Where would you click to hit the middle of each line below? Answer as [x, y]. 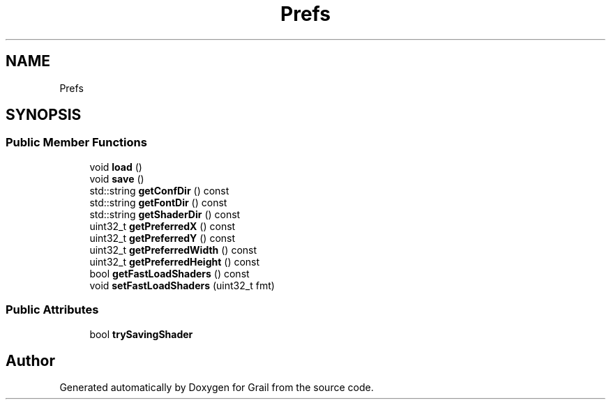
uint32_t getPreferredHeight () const [175, 261]
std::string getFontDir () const [158, 202]
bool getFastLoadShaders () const [169, 273]
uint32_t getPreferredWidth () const [173, 250]
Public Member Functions [76, 143]
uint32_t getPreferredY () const [163, 238]
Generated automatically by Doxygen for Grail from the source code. [217, 388]
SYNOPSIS [44, 115]
